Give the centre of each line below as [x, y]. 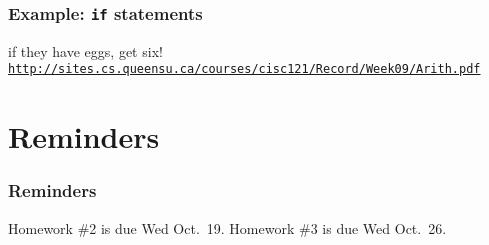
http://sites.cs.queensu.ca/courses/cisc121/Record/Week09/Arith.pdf [244, 69]
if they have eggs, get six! [85, 50]
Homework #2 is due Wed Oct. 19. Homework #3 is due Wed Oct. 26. [227, 227]
